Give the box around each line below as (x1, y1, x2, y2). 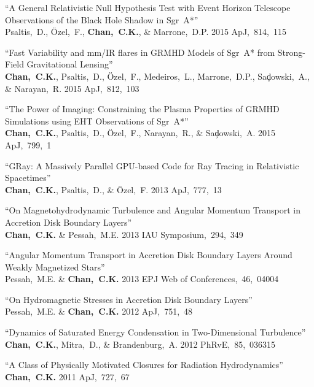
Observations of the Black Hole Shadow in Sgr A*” (5, 13, 198, 26)
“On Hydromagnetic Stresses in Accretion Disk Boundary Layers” (5, 293, 253, 305)
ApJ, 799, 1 (5, 138, 52, 151)
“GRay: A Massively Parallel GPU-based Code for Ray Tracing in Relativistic (5, 159, 299, 172)
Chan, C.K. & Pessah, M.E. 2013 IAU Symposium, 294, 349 (5, 228, 243, 240)
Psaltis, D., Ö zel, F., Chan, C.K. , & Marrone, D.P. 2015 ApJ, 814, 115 (5, 25, 286, 38)
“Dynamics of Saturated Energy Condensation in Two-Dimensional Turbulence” (5, 326, 306, 339)
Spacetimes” (5, 171, 51, 184)
